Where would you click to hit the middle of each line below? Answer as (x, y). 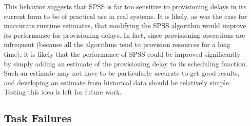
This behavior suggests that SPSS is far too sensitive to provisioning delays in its (125, 6)
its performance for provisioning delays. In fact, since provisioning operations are (125, 35)
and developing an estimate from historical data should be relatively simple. (117, 82)
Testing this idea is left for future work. (63, 92)
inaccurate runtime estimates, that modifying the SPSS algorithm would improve (125, 25)
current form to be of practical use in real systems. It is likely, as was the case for (125, 16)
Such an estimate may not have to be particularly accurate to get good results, (122, 73)
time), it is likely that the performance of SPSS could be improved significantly (122, 54)
